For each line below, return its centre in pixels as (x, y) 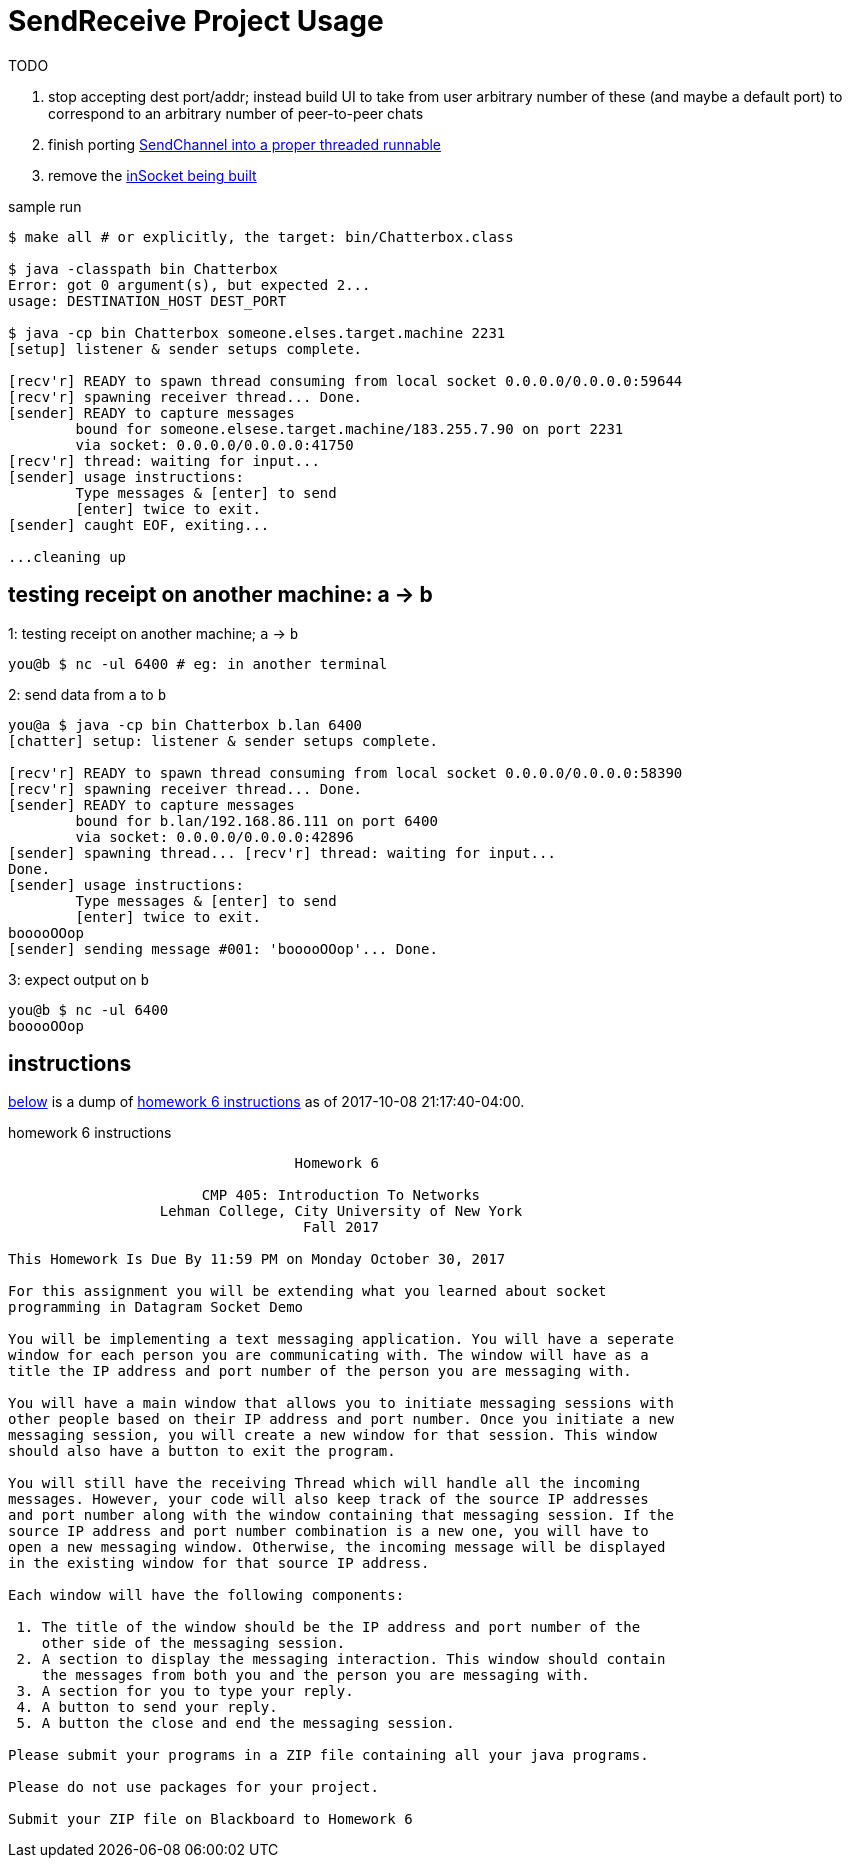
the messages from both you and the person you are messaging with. (315, 1675)
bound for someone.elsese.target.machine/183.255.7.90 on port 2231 (349, 428)
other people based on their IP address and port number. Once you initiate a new (341, 1419)
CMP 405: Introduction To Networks (341, 1195)
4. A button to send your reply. (147, 1707)
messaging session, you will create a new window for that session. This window (333, 1435)
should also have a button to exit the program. (202, 1451)
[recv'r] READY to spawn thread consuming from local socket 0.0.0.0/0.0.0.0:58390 (345, 772)
